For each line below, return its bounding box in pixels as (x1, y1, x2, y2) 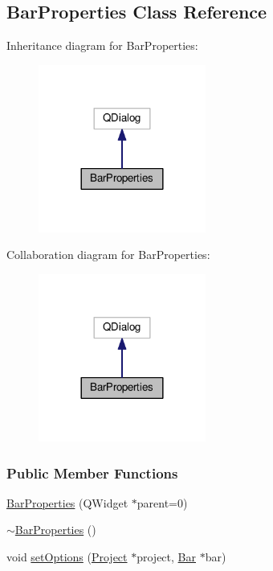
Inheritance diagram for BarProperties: (6, 37, 198, 54)
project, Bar (136, 548, 196, 565)
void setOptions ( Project (6, 548, 128, 565)
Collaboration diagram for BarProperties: (6, 246, 210, 263)
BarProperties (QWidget (6, 494, 128, 511)
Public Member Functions (6, 462, 178, 483)
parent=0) (136, 494, 188, 511)
